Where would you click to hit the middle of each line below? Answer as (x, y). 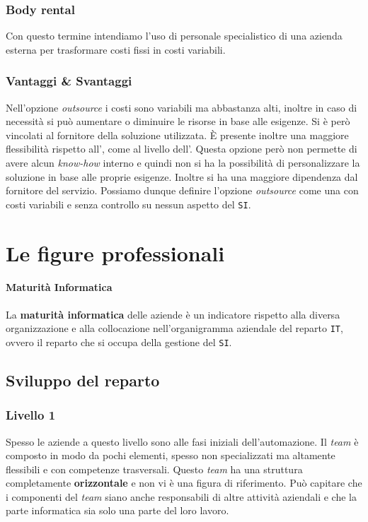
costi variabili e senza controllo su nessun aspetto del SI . (128, 204)
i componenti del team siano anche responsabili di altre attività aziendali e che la (181, 496)
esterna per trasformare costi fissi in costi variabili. (116, 49)
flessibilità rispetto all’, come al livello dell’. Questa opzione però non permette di (182, 149)
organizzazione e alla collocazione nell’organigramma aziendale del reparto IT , (174, 328)
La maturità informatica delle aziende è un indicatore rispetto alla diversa (173, 314)
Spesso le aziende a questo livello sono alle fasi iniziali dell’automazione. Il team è (182, 441)
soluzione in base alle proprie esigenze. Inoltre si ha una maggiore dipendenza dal (182, 176)
